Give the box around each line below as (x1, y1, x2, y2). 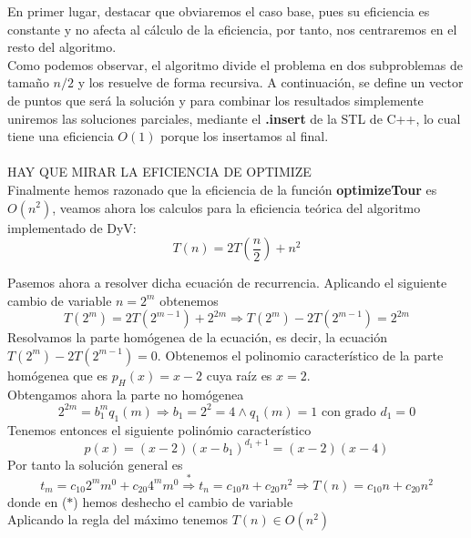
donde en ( (7, 492, 67, 511)
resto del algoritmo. (7, 37, 117, 56)
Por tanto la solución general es (7, 454, 183, 473)
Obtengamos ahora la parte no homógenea (7, 384, 244, 403)
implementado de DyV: (7, 218, 137, 237)
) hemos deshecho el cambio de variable (73, 492, 293, 511)
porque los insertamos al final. (160, 127, 329, 146)
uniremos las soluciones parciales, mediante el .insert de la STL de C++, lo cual (7, 108, 461, 127)
